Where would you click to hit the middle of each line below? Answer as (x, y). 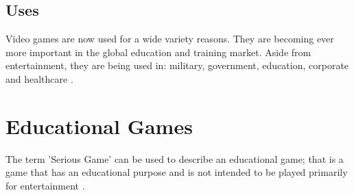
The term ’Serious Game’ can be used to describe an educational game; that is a (175, 158)
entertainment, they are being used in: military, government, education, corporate (177, 65)
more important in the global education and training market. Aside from (158, 52)
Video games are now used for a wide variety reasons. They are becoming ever (170, 39)
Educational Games (99, 126)
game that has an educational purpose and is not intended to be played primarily (177, 172)
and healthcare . (39, 78)
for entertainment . (45, 185)
